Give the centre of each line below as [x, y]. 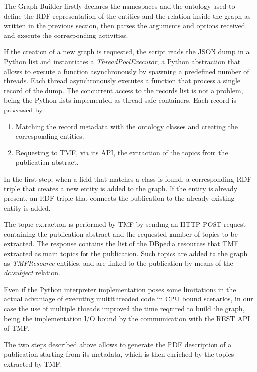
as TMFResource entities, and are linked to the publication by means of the [119, 263]
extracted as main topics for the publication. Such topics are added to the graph [126, 253]
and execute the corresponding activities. [66, 35]
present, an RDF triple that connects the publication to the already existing [119, 198]
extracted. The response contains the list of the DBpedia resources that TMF [121, 243]
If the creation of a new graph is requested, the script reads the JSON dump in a [127, 52]
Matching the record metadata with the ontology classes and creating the [127, 126]
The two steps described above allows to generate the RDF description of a [118, 344]
